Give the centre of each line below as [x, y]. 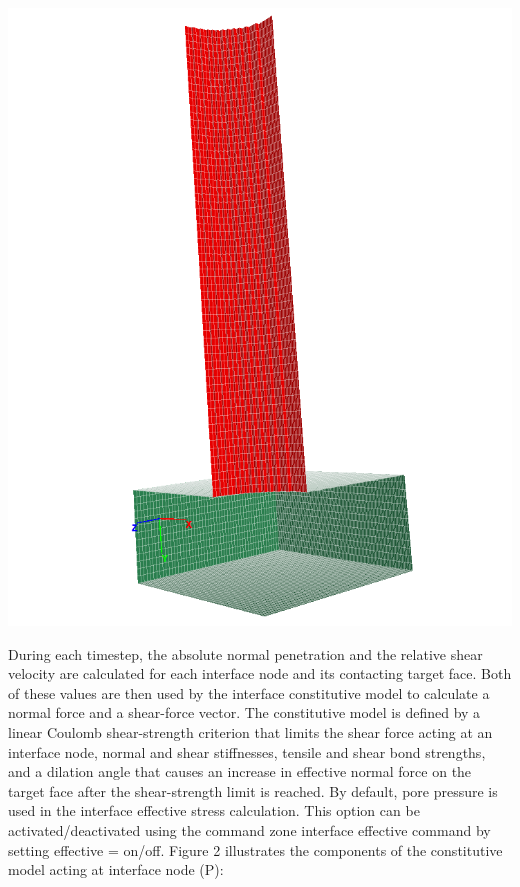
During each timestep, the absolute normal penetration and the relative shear [245, 653]
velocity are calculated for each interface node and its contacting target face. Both [260, 673]
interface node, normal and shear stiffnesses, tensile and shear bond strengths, [247, 751]
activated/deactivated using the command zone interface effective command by [249, 830]
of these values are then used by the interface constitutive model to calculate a [249, 692]
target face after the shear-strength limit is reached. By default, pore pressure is [253, 790]
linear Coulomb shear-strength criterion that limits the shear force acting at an [250, 732]
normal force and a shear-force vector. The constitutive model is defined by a [244, 712]
